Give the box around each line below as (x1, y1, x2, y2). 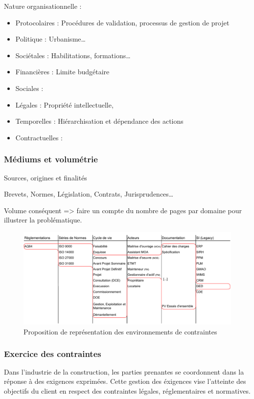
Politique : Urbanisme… (15, 34, 86, 44)
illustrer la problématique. (4, 215, 82, 225)
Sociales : (15, 83, 44, 93)
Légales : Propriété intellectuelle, (15, 99, 114, 110)
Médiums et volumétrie (4, 153, 98, 165)
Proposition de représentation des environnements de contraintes (23, 327, 217, 336)
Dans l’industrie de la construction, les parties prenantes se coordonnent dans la (4, 366, 244, 377)
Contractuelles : (15, 132, 63, 142)
